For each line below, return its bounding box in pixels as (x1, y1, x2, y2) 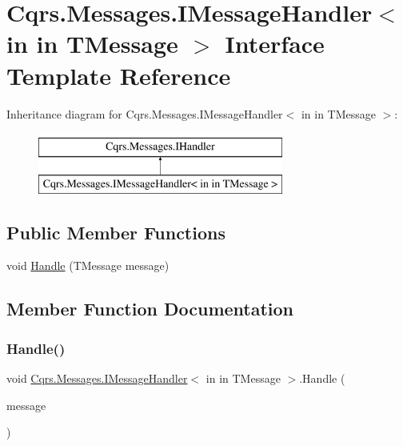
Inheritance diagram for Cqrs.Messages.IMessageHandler (6, 105, 283, 122)
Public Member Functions (6, 219, 225, 244)
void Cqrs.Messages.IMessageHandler (6, 370, 188, 387)
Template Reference (6, 58, 231, 91)
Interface (225, 27, 325, 60)
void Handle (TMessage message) (6, 257, 170, 274)
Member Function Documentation (6, 296, 294, 321)
